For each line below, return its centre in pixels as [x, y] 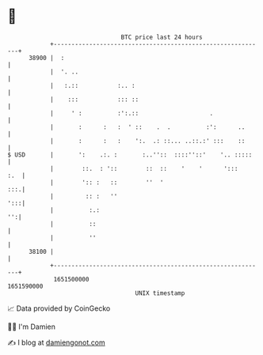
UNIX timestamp [160, 293]
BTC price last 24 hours [162, 37]
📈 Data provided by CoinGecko [59, 308]
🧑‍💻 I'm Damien [32, 327]
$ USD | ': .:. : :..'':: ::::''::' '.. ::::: [130, 155]
